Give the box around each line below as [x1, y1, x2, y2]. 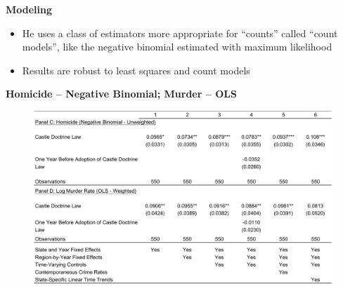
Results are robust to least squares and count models [22, 62, 250, 77]
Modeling [6, 2, 53, 16]
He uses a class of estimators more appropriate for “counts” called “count [22, 25, 338, 40]
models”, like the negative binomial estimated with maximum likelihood [22, 39, 332, 54]
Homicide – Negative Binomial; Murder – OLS [6, 86, 237, 101]
